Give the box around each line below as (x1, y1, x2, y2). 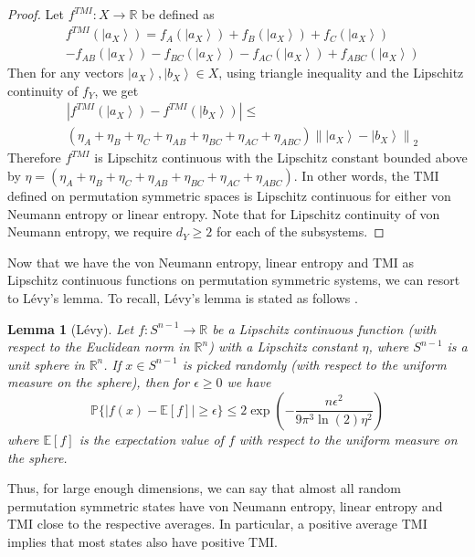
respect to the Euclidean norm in (7, 337, 190, 356)
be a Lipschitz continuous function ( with (212, 319, 437, 338)
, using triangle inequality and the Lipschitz (218, 63, 464, 82)
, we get (94, 80, 139, 100)
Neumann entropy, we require (7, 222, 173, 241)
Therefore (7, 148, 61, 167)
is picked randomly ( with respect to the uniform (182, 354, 447, 373)
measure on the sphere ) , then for (7, 373, 190, 392)
